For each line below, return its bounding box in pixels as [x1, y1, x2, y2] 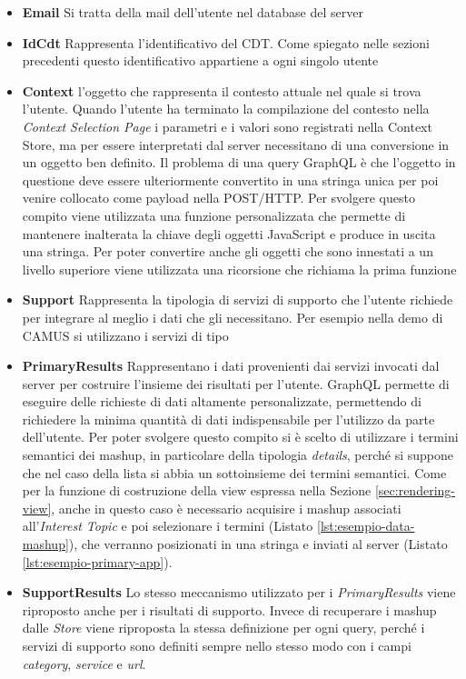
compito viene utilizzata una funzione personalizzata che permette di [22, 205, 406, 225]
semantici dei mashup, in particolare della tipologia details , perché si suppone [22, 445, 454, 464]
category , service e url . [22, 654, 146, 673]
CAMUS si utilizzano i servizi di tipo [22, 325, 229, 344]
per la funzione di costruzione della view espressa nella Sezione [22, 481, 372, 500]
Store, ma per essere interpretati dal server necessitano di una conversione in [22, 135, 450, 154]
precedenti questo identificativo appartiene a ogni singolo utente [22, 51, 379, 70]
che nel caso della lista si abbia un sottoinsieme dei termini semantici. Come [22, 463, 447, 482]
